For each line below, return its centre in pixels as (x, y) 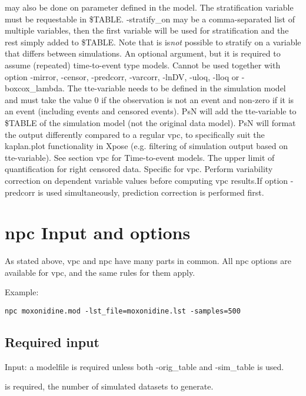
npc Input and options (98, 232)
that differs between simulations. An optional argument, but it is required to (143, 53)
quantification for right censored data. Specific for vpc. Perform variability (139, 169)
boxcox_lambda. (35, 88)
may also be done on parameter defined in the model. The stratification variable (149, 7)
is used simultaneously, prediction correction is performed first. (151, 192)
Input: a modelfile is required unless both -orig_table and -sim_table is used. (144, 366)
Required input (52, 342)
